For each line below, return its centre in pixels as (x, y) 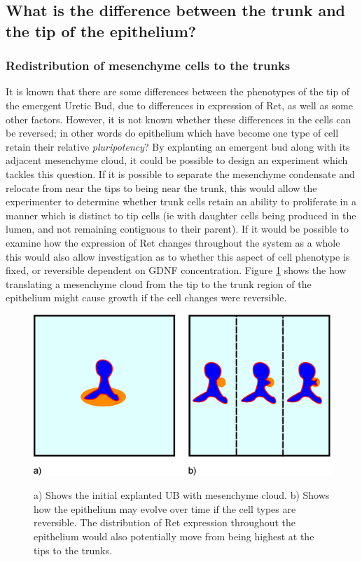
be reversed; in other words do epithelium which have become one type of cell (172, 133)
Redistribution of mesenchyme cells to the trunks (148, 66)
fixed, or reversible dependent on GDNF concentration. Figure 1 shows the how (176, 270)
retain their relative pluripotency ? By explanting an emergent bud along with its (178, 146)
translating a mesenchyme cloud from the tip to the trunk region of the (159, 283)
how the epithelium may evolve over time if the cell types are (165, 508)
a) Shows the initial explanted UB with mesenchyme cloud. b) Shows (182, 495)
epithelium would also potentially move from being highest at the (174, 536)
